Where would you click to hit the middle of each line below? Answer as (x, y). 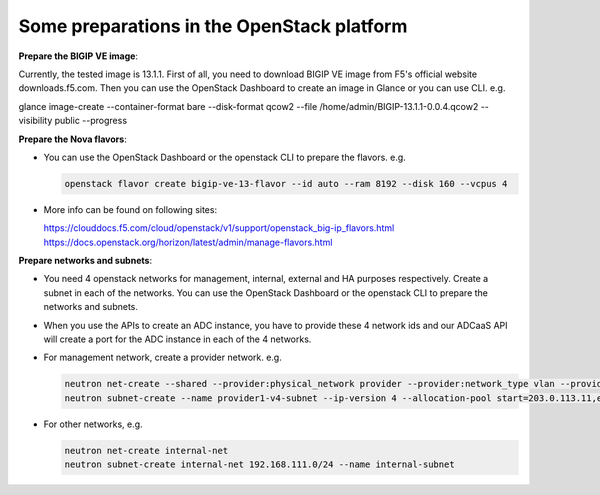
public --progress (91, 121)
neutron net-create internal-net (146, 450)
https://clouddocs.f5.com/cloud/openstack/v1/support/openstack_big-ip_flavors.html (219, 228)
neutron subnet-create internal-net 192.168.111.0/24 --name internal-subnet (259, 464)
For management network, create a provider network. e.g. (162, 357)
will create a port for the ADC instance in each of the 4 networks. (177, 339)
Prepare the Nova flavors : (72, 139)
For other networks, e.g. (93, 424)
